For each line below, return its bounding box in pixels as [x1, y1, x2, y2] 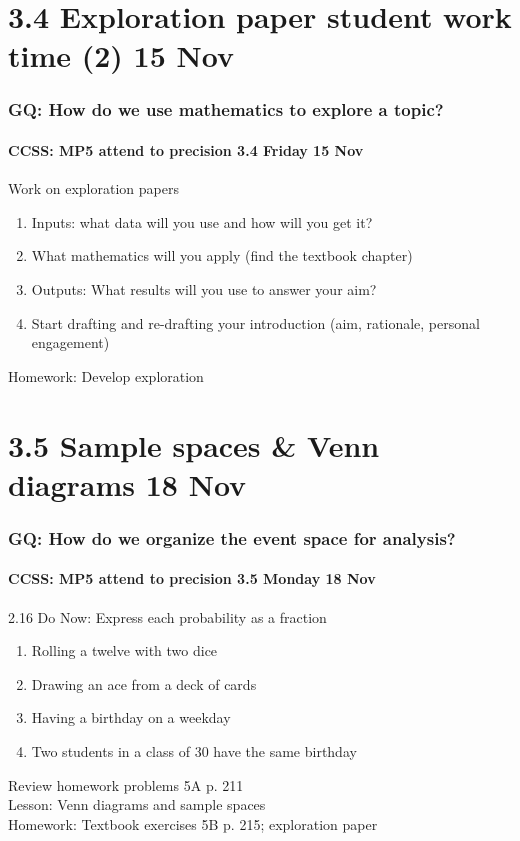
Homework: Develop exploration [8, 365, 204, 386]
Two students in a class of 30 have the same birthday [31, 740, 357, 761]
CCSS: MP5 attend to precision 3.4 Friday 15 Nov [8, 140, 364, 160]
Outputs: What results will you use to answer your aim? [31, 278, 377, 299]
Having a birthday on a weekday [31, 707, 231, 728]
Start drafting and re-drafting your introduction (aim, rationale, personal [31, 312, 480, 333]
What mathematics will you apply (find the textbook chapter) [31, 245, 413, 266]
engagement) [31, 332, 110, 353]
